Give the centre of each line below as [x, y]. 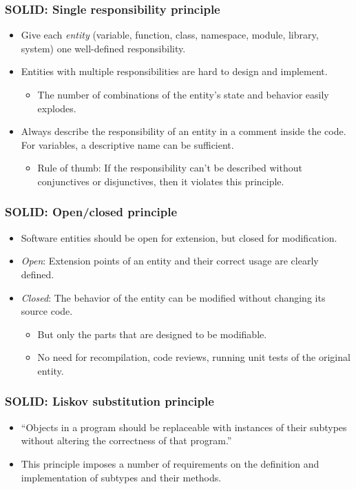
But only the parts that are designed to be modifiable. [152, 334]
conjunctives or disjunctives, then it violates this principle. [161, 181]
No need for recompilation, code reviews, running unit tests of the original [194, 357]
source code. [47, 311]
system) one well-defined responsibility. [103, 48]
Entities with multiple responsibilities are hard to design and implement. [174, 71]
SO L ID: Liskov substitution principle [109, 401]
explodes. [57, 108]
